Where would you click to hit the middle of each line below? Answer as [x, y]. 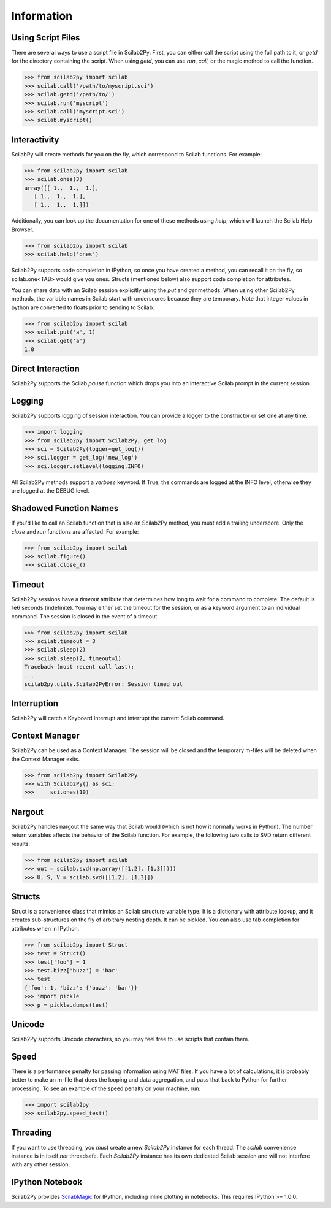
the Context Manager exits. [45, 759]
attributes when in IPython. [45, 928]
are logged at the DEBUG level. [50, 491]
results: [21, 844]
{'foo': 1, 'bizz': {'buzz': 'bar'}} [81, 987]
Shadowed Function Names [65, 508]
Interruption [35, 703]
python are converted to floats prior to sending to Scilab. [83, 307]
